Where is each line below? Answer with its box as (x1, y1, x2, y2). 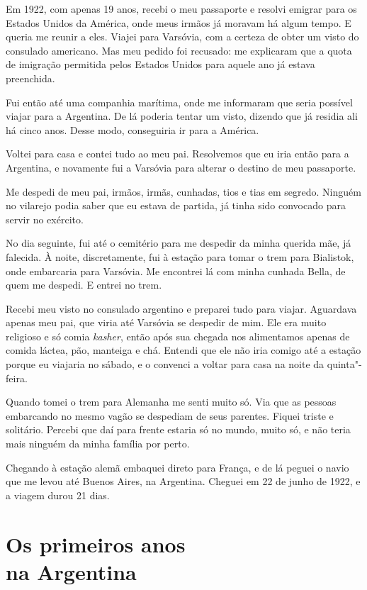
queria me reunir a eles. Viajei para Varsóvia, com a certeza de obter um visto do (6, 29, 359, 44)
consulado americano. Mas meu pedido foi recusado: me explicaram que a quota (6, 43, 352, 57)
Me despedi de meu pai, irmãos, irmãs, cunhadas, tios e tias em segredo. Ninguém (6, 184, 361, 199)
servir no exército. (6, 211, 84, 226)
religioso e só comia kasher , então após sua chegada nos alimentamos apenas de (6, 328, 350, 343)
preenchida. (6, 70, 55, 85)
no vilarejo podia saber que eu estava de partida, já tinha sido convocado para (6, 198, 346, 213)
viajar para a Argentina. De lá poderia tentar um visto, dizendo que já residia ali (6, 108, 358, 123)
